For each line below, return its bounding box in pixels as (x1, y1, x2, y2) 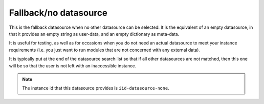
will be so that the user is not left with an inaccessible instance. (9, 62, 136, 68)
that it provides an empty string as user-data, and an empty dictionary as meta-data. (9, 31, 179, 37)
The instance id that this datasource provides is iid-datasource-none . (22, 85, 170, 91)
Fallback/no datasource (9, 7, 108, 18)
